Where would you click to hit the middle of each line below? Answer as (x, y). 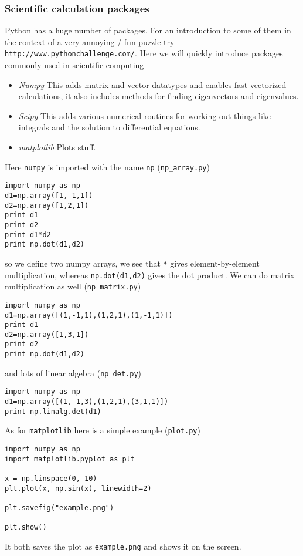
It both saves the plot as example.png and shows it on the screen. (123, 546)
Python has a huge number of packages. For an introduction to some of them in (148, 30)
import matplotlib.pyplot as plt (70, 459)
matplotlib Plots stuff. (57, 147)
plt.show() (26, 528)
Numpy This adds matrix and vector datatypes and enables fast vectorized (152, 84)
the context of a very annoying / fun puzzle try (90, 41)
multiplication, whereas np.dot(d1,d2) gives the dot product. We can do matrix (150, 274)
